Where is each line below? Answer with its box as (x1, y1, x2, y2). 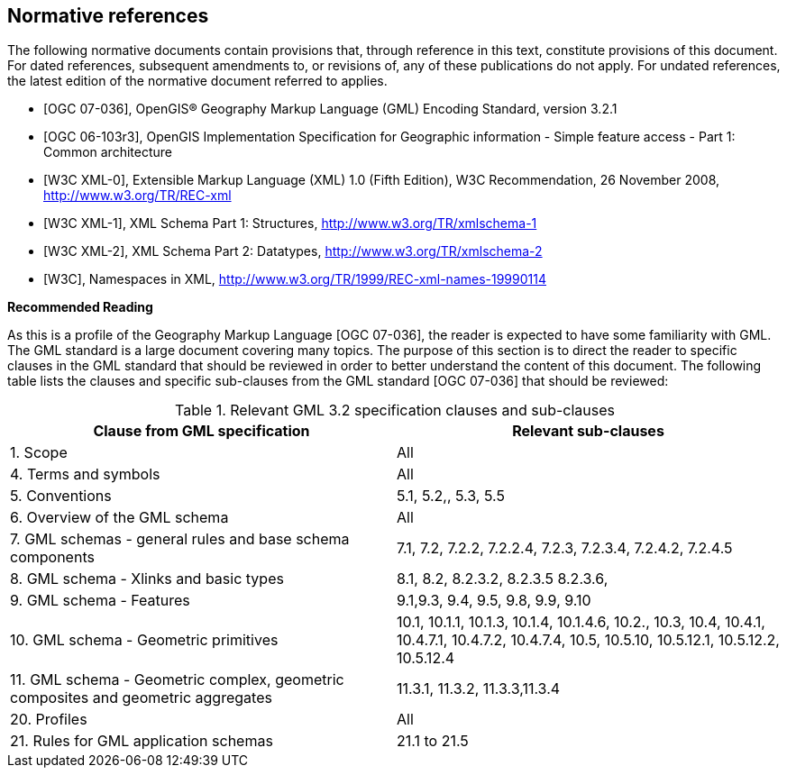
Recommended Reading (7, 299, 153, 315)
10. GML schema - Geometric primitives (10, 631, 279, 650)
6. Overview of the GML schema (10, 508, 229, 527)
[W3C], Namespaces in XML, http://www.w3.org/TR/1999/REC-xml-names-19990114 (43, 271, 547, 287)
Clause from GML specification (93, 422, 310, 441)
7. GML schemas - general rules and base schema (10, 530, 350, 549)
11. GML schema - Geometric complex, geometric (10, 670, 344, 689)
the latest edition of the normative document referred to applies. (7, 73, 388, 89)
